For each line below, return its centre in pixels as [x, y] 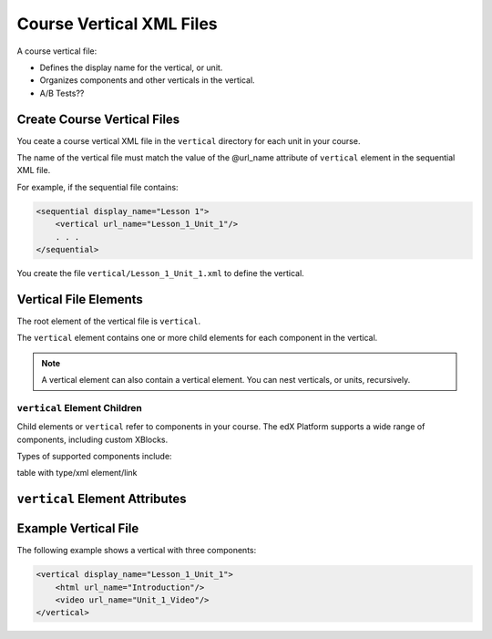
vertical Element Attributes [102, 499]
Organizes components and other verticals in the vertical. [147, 80]
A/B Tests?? [62, 93]
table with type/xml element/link [77, 473]
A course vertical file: [57, 51]
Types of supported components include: [94, 456]
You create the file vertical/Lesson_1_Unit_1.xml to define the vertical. [160, 273]
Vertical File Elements [80, 299]
